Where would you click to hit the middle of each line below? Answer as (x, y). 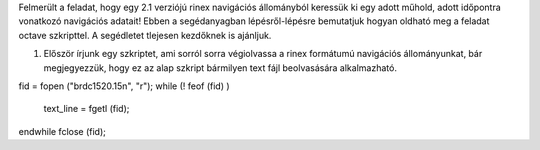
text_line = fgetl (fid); (86, 109)
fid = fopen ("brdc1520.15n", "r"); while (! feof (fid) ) (124, 86)
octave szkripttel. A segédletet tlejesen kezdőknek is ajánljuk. (145, 35)
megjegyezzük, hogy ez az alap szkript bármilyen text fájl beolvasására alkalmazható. (220, 67)
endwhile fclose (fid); (62, 131)
